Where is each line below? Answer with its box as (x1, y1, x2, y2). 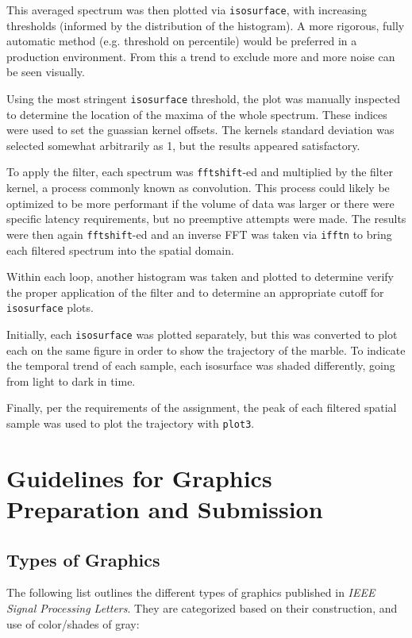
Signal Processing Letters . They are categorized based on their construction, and (6, 600, 398, 617)
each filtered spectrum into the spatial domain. (6, 241, 234, 258)
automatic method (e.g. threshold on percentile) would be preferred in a (6, 33, 357, 49)
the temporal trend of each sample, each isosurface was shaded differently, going (6, 357, 395, 374)
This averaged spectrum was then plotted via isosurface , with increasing (6, 2, 367, 17)
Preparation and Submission (6, 493, 323, 525)
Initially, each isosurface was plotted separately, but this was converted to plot (6, 326, 398, 342)
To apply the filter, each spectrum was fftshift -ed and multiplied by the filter (6, 163, 393, 180)
